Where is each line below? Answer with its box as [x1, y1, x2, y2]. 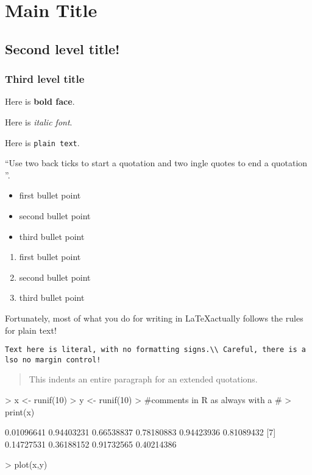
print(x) [5, 405, 35, 418]
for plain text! [5, 323, 57, 336]
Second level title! [5, 39, 120, 58]
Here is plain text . [5, 136, 80, 149]
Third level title [5, 71, 85, 86]
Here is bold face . [5, 95, 75, 108]
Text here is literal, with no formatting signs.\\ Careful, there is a [5, 345, 306, 354]
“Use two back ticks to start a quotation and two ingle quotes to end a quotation [5, 157, 308, 169]
